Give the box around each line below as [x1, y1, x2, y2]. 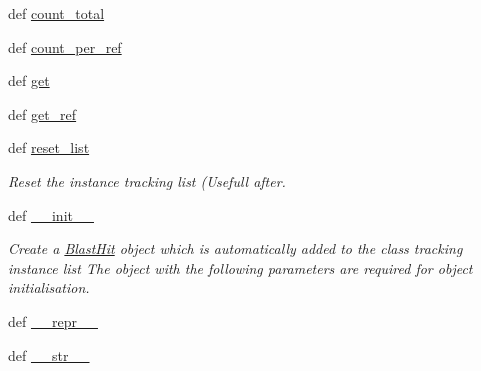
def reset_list [8, 137, 90, 158]
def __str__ [8, 344, 90, 365]
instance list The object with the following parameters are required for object [8, 257, 473, 278]
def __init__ [8, 204, 94, 225]
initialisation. [8, 277, 90, 298]
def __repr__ [8, 310, 98, 331]
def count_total [8, 3, 105, 23]
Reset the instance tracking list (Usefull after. [8, 170, 286, 191]
